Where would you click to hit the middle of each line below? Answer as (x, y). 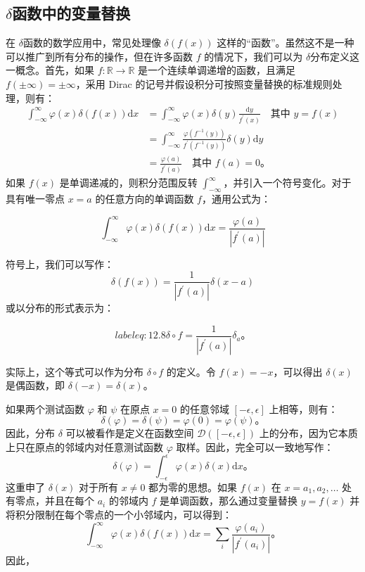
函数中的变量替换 (71, 13)
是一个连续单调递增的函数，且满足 (217, 70)
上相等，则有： (303, 408)
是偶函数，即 (35, 385)
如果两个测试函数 (45, 408)
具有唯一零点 (35, 198)
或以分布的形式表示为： (60, 308)
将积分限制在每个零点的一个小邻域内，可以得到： (119, 514)
